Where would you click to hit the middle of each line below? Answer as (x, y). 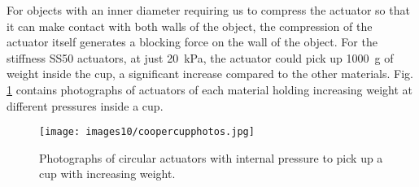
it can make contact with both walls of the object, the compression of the (190, 26)
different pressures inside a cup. (85, 105)
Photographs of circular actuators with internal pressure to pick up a (211, 157)
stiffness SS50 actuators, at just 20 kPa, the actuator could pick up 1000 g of (200, 57)
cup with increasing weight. (107, 174)
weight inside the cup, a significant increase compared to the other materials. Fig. (210, 74)
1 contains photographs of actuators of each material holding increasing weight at (210, 89)
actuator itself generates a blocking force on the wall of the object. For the (192, 42)
